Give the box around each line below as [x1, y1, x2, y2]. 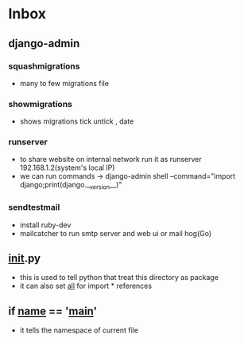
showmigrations [8, 98, 73, 109]
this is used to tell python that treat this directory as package [19, 273, 219, 282]
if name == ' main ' [8, 304, 98, 317]
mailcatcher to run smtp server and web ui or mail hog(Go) [19, 228, 212, 238]
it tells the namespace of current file [19, 325, 139, 335]
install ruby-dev [19, 220, 72, 230]
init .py [8, 251, 41, 265]
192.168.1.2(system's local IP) [19, 163, 115, 172]
